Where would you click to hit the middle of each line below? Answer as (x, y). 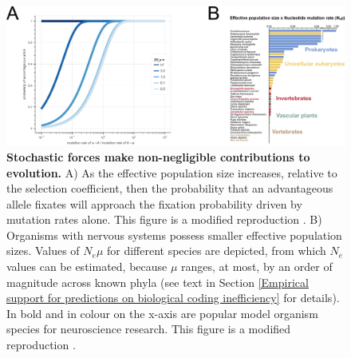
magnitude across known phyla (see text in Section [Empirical (158, 282)
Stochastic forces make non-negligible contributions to (158, 156)
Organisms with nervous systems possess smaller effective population (174, 235)
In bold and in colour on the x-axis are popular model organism (162, 313)
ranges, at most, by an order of (257, 267)
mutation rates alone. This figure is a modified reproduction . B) (164, 219)
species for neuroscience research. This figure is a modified (149, 329)
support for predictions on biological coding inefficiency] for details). (173, 298)
